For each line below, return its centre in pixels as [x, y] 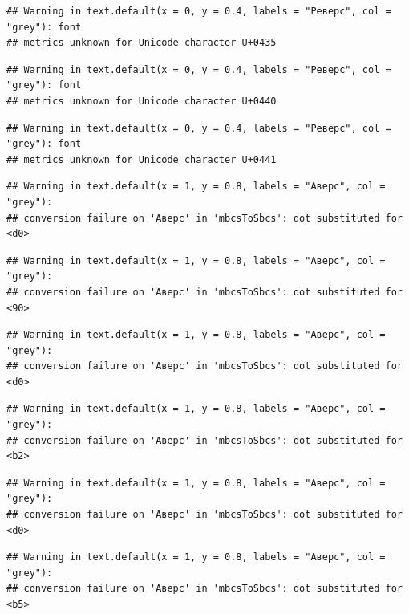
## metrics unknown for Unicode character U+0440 [142, 101]
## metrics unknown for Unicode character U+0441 [142, 159]
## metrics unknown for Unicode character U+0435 [142, 43]
